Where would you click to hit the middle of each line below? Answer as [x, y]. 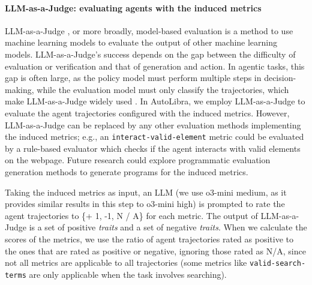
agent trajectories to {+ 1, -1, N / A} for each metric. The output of [131, 215]
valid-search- [278, 264]
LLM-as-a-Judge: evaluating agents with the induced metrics [133, 7]
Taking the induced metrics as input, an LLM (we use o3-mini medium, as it [146, 192]
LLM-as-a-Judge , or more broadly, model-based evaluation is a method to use [149, 30]
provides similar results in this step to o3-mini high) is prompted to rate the [145, 204]
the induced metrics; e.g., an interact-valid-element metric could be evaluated [154, 136]
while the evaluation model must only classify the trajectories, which [163, 89]
